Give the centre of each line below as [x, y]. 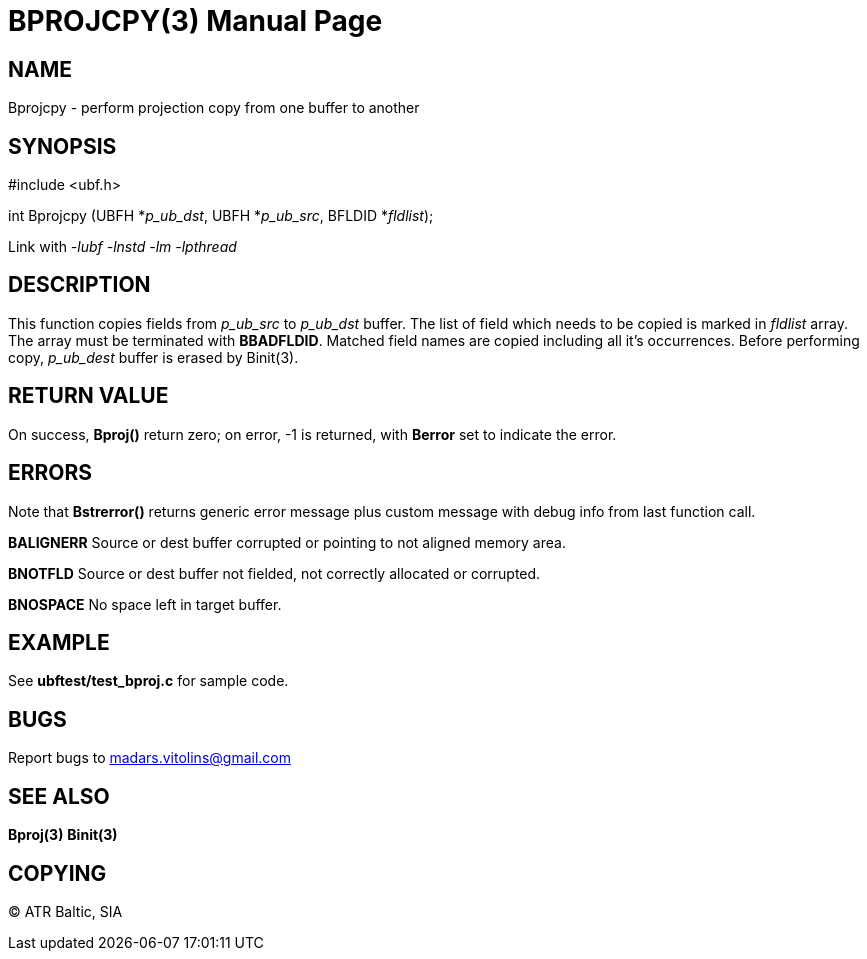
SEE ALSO [59, 796]
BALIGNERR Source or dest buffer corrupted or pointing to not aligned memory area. [287, 542]
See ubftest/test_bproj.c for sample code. [148, 681]
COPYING [57, 873]
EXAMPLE [59, 642]
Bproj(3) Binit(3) [63, 835]
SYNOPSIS [62, 146]
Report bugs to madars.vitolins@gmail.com [149, 758]
